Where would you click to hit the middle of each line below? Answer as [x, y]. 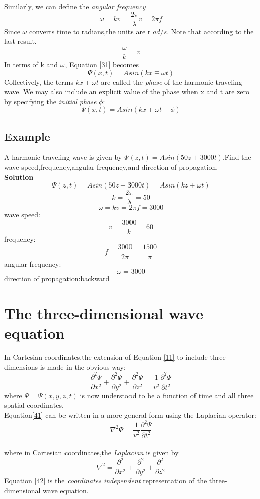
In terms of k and [31, 64]
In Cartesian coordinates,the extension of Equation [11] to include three [115, 357]
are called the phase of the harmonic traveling [172, 81]
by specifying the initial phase [50, 101]
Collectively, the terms [39, 81]
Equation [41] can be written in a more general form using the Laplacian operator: [130, 415]
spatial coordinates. [34, 405]
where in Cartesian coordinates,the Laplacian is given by [91, 452]
